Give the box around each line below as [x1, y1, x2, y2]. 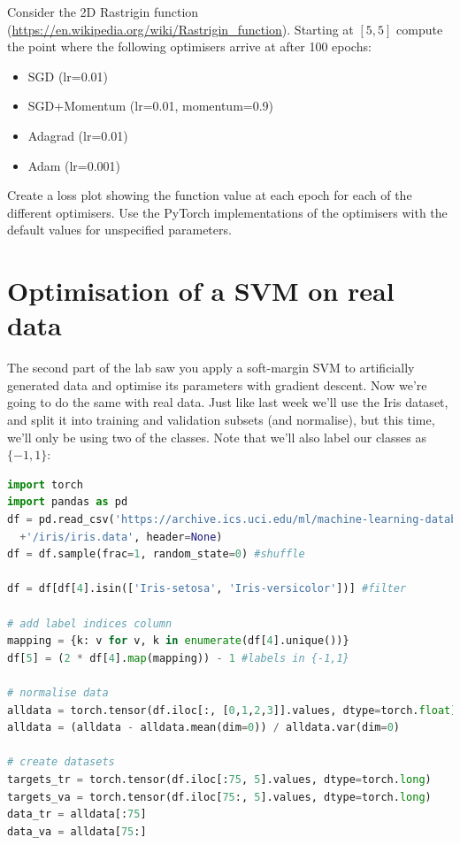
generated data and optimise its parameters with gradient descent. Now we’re [7, 375, 427, 394]
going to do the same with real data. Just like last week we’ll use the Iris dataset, [7, 393, 448, 411]
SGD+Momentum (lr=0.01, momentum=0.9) [27, 96, 274, 115]
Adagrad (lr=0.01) [27, 126, 128, 144]
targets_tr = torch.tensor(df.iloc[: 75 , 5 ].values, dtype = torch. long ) [7, 772, 432, 786]
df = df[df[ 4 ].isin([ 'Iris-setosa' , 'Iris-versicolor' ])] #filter [7, 582, 407, 595]
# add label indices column [7, 617, 172, 630]
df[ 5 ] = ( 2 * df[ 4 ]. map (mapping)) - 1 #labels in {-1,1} [7, 651, 349, 664]
